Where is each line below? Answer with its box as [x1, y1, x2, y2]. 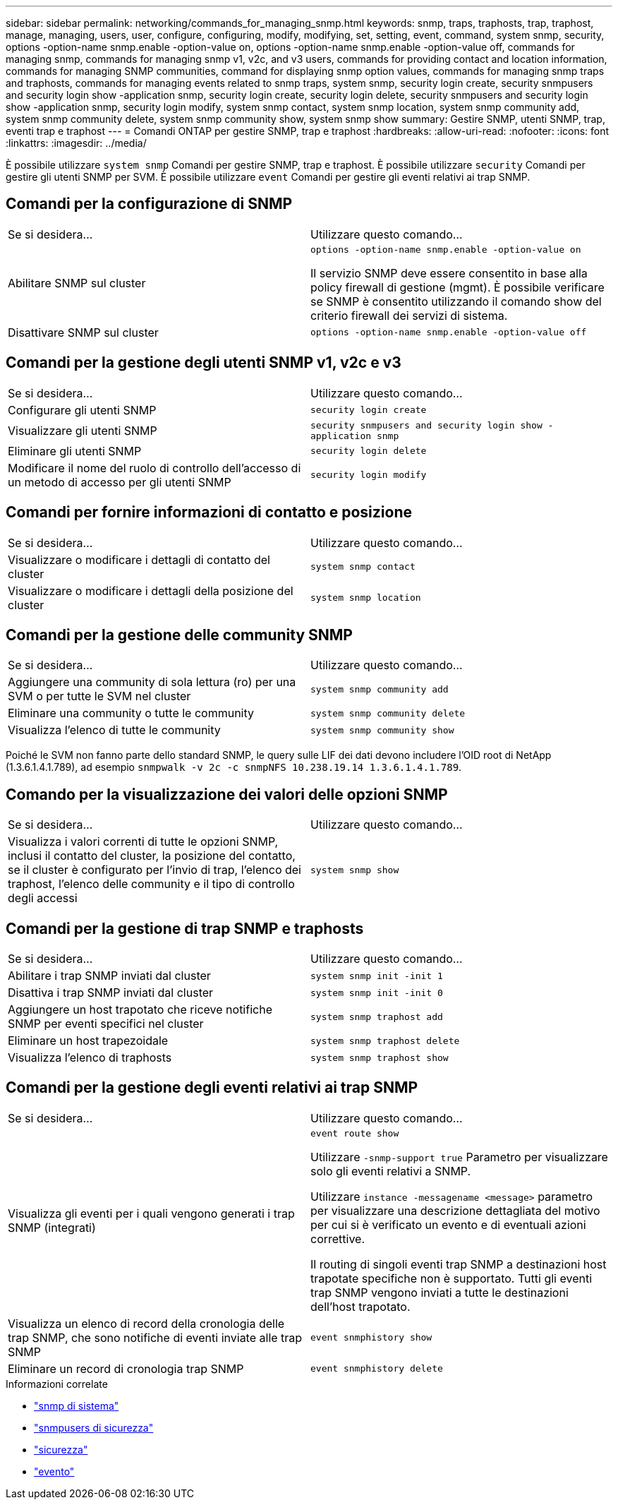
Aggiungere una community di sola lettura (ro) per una [8, 675, 296, 690]
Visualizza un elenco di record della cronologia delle [8, 1316, 285, 1331]
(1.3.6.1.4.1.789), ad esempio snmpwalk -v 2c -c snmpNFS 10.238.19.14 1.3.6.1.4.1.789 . [6, 761, 462, 774]
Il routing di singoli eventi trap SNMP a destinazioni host [310, 1257, 607, 1271]
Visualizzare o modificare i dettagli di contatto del [8, 552, 270, 567]
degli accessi [8, 891, 78, 906]
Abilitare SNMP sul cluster [8, 276, 146, 291]
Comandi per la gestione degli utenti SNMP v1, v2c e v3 [6, 354, 401, 372]
